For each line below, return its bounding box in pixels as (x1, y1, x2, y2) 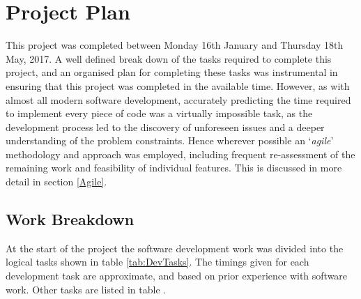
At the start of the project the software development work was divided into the (6, 240, 344, 255)
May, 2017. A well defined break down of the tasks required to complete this (6, 51, 332, 66)
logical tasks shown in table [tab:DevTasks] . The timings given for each (6, 254, 309, 269)
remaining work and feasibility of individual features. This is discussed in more (6, 160, 342, 175)
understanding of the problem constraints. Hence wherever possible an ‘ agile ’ (6, 133, 334, 148)
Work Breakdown (6, 208, 135, 230)
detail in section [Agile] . (6, 174, 107, 189)
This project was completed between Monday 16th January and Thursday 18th (6, 38, 344, 52)
